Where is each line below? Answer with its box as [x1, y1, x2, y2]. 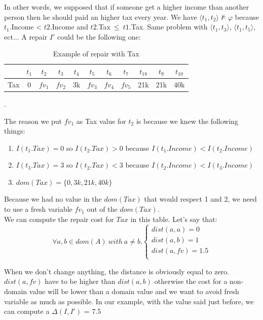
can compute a [4, 306, 50, 316]
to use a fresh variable [4, 204, 72, 214]
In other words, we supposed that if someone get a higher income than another [4, 2, 249, 12]
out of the [87, 204, 118, 214]
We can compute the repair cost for [4, 213, 114, 224]
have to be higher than [45, 276, 116, 286]
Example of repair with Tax [53, 48, 139, 59]
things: [4, 125, 25, 136]
